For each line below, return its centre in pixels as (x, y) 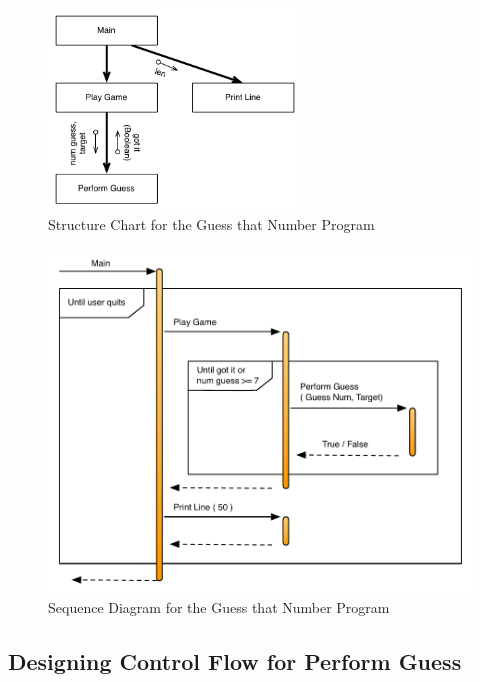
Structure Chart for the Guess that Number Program (211, 224)
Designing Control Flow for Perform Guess (235, 661)
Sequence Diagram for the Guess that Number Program (219, 607)
